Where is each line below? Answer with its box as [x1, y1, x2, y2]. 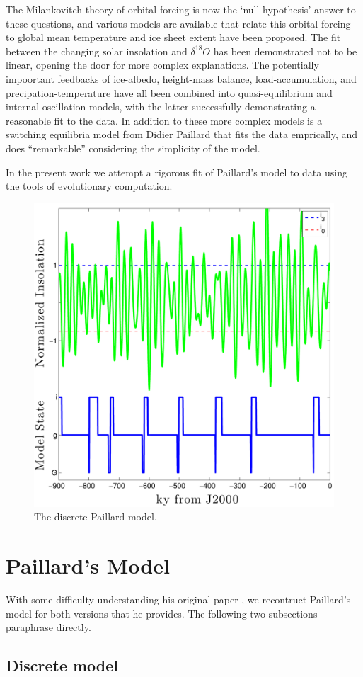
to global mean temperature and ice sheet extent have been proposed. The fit [6, 30, 341, 45]
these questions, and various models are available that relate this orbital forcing [6, 16, 351, 30]
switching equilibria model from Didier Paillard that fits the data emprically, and [6, 127, 358, 142]
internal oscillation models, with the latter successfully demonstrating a [6, 99, 316, 114]
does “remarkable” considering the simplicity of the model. [6, 140, 260, 155]
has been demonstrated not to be [213, 43, 357, 58]
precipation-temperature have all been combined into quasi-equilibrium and [6, 85, 333, 100]
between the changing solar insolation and [6, 43, 188, 58]
